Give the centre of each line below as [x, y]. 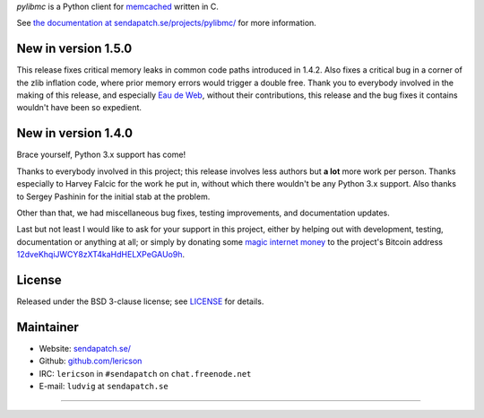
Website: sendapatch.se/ [85, 348]
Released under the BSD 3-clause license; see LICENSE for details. [140, 301]
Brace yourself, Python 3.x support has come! [101, 155]
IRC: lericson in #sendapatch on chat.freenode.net [145, 373]
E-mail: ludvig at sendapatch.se [104, 387]
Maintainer [48, 327]
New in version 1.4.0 [75, 133]
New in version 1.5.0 [74, 49]
